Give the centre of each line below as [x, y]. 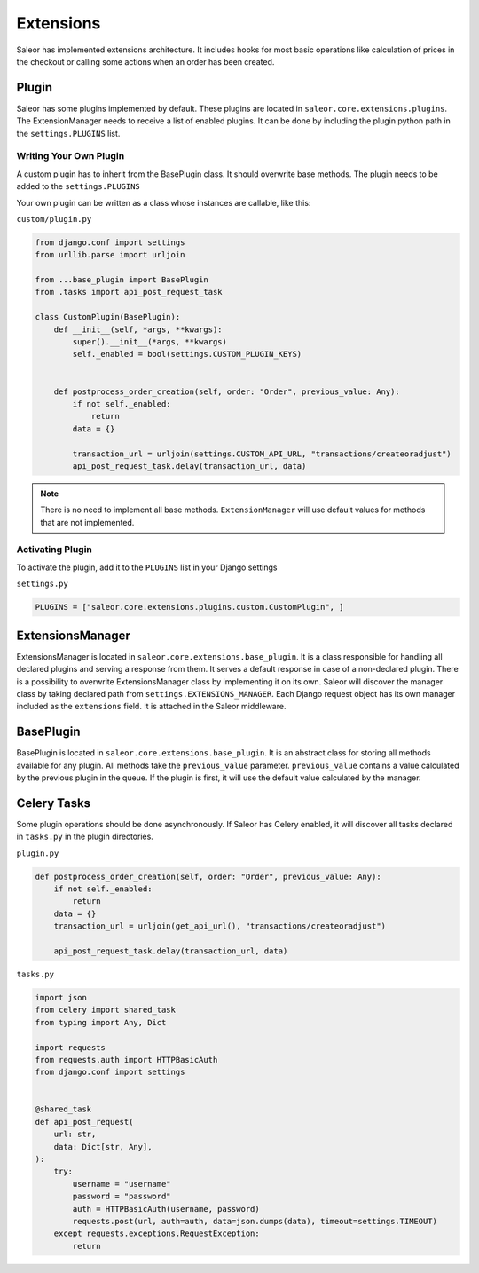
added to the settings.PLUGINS [79, 186]
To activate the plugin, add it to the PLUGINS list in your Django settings [147, 567]
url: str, [75, 1135]
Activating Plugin [55, 550]
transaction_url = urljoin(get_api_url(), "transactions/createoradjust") [220, 926]
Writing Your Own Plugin [71, 156]
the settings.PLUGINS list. [68, 133]
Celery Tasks [54, 803]
